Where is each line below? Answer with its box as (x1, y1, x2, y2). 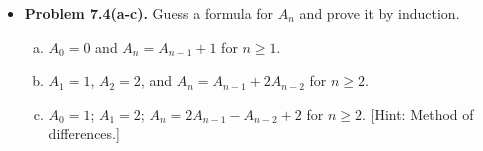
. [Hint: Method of (361, 103, 474, 124)
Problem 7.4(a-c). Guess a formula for (24, 3, 274, 23)
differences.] (48, 123, 120, 144)
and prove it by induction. (299, 3, 460, 23)
